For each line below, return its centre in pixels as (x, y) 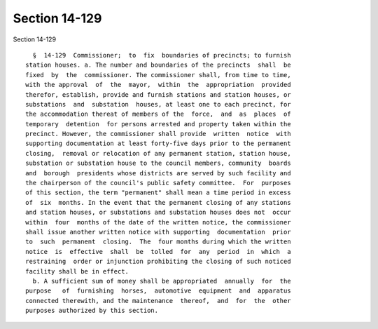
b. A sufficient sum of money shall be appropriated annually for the (162, 281)
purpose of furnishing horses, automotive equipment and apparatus (158, 291)
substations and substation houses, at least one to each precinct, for (158, 104)
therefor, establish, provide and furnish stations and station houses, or (158, 94)
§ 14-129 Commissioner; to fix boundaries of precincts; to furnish (162, 55)
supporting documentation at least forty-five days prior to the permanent (158, 143)
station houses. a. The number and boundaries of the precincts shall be (158, 65)
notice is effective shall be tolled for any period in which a (158, 251)
